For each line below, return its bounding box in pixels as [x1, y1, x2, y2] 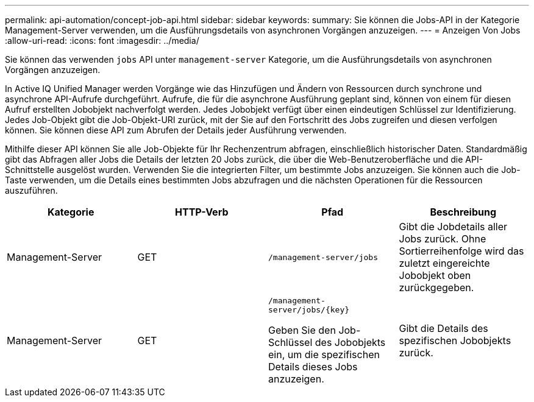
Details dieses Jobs [268, 361, 358, 373]
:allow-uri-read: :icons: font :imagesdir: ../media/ [5, 35, 199, 46]
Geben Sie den [268, 324, 336, 336]
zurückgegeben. [399, 281, 474, 294]
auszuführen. [5, 185, 58, 196]
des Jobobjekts [315, 336, 386, 348]
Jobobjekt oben [399, 269, 471, 281]
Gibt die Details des [399, 322, 488, 334]
